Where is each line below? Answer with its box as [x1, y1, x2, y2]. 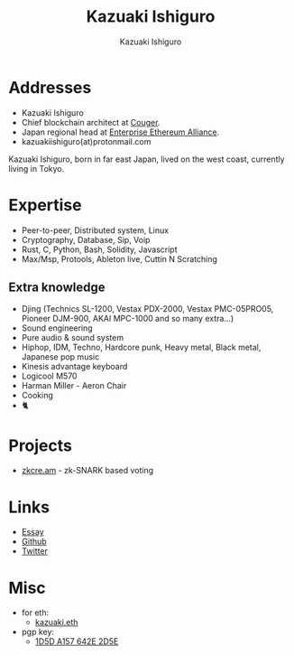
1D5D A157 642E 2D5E [34, 636, 119, 647]
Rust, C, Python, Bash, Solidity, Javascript [21, 244, 178, 255]
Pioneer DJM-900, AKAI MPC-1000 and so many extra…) [21, 313, 234, 324]
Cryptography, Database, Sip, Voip [21, 234, 151, 245]
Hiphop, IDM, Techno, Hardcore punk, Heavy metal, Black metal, [21, 342, 262, 353]
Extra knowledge [8, 280, 106, 295]
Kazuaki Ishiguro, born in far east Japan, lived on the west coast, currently [8, 154, 285, 164]
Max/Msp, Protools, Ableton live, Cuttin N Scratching [21, 253, 218, 264]
